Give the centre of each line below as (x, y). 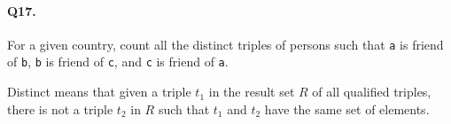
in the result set (252, 92)
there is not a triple (60, 108)
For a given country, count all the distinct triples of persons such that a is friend (225, 44)
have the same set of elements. (347, 108)
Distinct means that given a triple (99, 92)
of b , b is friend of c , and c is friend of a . (118, 62)
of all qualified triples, (372, 92)
